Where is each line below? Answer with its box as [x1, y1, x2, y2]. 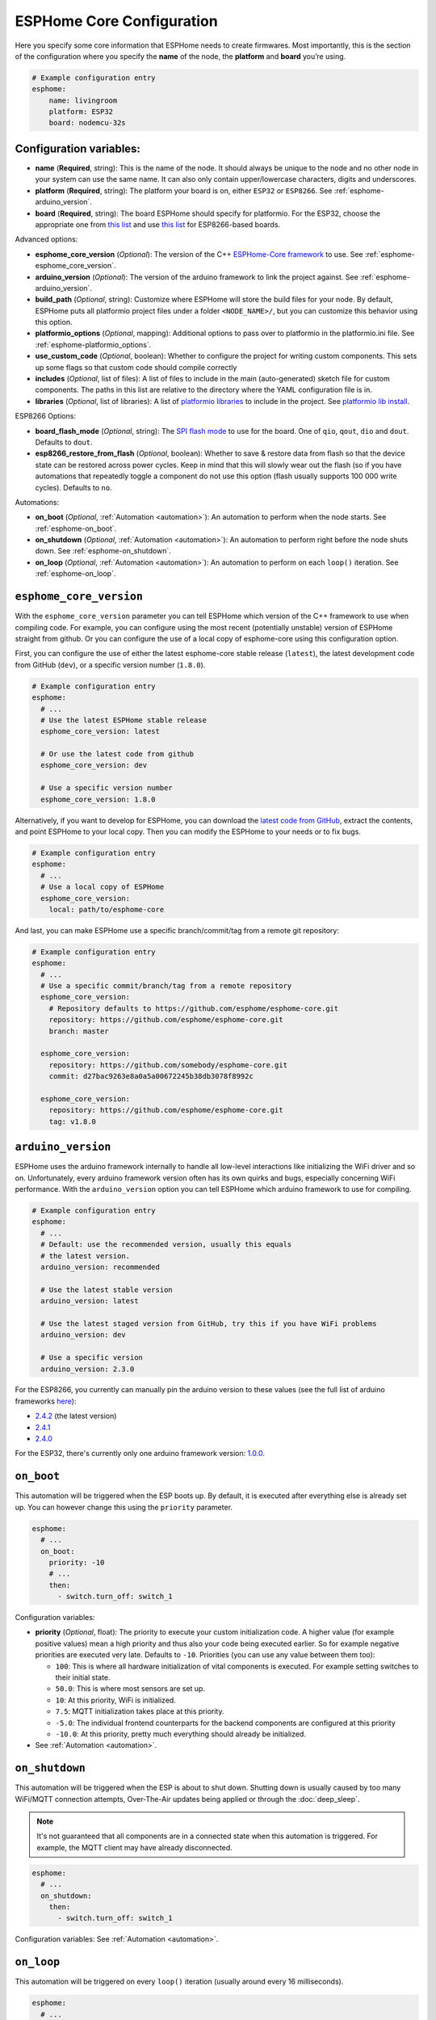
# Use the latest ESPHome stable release [40, 715, 208, 725]
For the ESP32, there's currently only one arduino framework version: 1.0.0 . [15, 1449, 266, 1458]
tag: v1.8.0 [48, 1117, 97, 1126]
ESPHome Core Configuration [15, 12, 218, 30]
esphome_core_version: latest [40, 727, 161, 736]
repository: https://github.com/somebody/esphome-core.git [48, 1060, 288, 1070]
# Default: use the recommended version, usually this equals [40, 1240, 292, 1249]
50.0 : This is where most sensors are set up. [55, 1684, 206, 1694]
